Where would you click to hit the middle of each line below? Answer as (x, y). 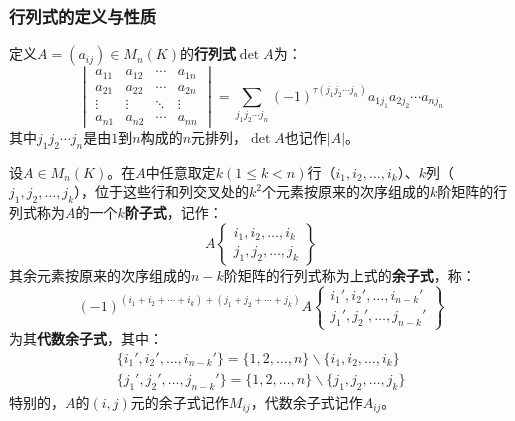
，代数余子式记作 (306, 401)
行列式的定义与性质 (83, 15)
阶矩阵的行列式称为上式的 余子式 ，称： (349, 274)
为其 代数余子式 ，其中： (86, 338)
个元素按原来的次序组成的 (346, 191)
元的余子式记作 (179, 401)
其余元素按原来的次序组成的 (100, 274)
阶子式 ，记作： (173, 212)
